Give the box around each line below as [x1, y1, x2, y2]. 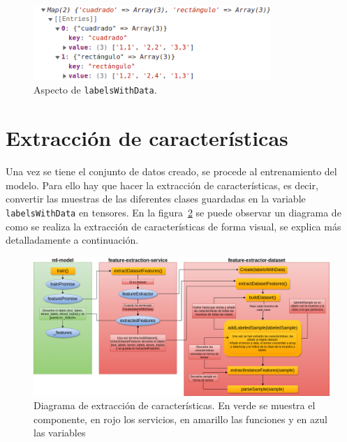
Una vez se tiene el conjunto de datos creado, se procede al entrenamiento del [6, 164, 337, 179]
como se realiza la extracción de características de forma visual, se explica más [6, 219, 341, 233]
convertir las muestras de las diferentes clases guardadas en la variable [6, 191, 306, 206]
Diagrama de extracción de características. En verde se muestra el [34, 398, 316, 413]
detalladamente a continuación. [6, 233, 139, 247]
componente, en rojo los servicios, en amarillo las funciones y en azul [34, 411, 327, 426]
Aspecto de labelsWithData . [34, 82, 157, 97]
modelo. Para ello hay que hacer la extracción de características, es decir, [6, 177, 318, 192]
